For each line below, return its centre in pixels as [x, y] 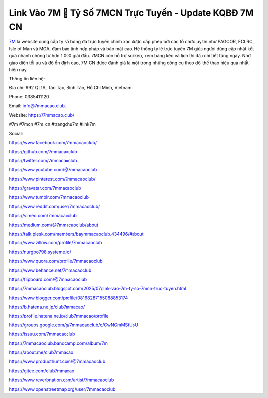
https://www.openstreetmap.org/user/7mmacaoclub [62, 389]
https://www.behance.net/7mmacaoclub [50, 270]
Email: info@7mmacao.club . [37, 106]
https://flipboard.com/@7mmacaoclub [48, 279]
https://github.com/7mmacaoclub [43, 152]
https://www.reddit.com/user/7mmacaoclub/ [55, 206]
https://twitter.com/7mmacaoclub [43, 160]
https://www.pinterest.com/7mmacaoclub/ [52, 179]
